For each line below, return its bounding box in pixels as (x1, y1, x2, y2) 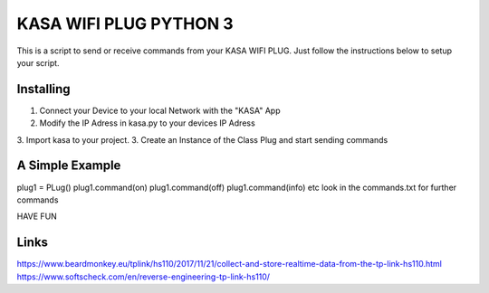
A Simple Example (16, 158, 121, 174)
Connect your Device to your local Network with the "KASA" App (39, 105, 281, 116)
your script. (16, 57, 60, 68)
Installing (16, 81, 72, 97)
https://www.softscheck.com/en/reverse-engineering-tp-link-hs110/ (16, 271, 271, 282)
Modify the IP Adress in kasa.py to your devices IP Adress (39, 118, 255, 128)
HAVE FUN (16, 211, 58, 222)
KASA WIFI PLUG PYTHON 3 (16, 14, 235, 33)
